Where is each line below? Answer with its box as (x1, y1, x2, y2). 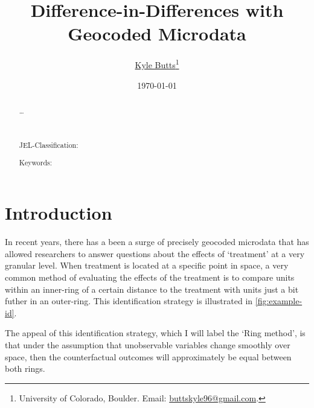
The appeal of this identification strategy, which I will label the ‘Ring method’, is (5, 327, 306, 339)
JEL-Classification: (19, 140, 78, 150)
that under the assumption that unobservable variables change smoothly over (5, 338, 290, 351)
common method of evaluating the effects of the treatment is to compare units (5, 270, 295, 283)
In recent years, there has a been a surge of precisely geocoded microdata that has (5, 235, 309, 248)
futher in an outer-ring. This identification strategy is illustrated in (5, 295, 253, 307)
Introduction (5, 200, 112, 225)
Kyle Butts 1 (135, 57, 179, 71)
